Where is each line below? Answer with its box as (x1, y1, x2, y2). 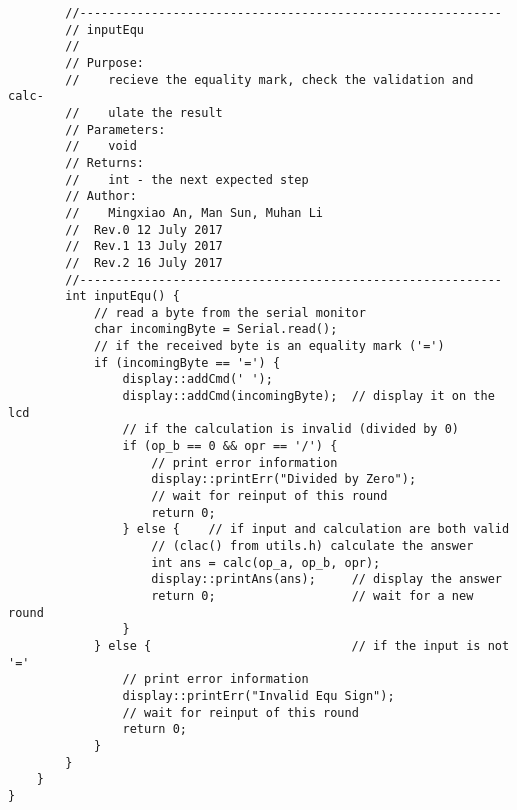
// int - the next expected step (65, 172, 309, 187)
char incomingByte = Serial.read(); (93, 322, 338, 337)
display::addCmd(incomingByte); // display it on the (122, 389, 495, 404)
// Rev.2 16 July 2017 (65, 255, 223, 270)
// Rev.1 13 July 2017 (65, 239, 223, 254)
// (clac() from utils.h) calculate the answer (151, 539, 474, 553)
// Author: (65, 189, 137, 204)
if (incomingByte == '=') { (93, 355, 281, 370)
